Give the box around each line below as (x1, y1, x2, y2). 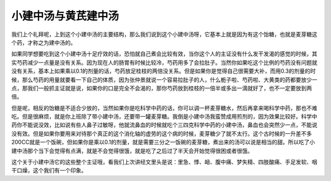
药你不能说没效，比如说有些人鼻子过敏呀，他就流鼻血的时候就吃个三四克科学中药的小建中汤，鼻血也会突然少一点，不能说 (11, 121, 318, 128)
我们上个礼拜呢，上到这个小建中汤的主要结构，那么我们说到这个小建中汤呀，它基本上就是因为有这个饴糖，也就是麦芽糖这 (11, 31, 318, 38)
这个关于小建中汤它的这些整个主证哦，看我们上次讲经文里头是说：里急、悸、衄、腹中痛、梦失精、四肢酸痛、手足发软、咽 (11, 158, 318, 166)
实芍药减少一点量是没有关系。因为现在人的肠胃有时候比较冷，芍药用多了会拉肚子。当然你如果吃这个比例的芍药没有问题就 (11, 59, 318, 66)
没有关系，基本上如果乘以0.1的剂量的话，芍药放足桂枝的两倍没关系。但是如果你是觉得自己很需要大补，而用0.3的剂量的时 (11, 67, 316, 75)
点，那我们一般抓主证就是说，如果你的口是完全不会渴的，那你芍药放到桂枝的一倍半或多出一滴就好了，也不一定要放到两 (11, 84, 312, 92)
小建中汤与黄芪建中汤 (11, 9, 120, 23)
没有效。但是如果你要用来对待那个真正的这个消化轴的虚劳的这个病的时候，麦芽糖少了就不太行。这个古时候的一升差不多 (11, 130, 312, 137)
